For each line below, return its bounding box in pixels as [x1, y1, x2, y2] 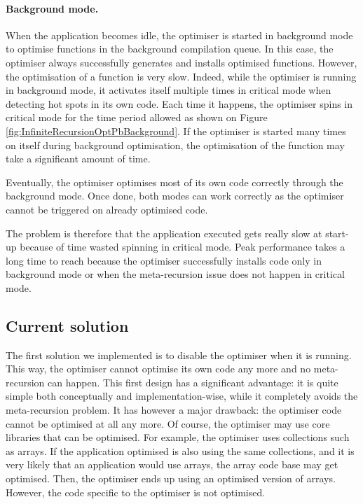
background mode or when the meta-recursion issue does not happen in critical [6, 267, 345, 281]
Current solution [6, 314, 129, 336]
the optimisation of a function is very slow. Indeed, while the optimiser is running [6, 69, 357, 83]
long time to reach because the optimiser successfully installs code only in [6, 253, 322, 267]
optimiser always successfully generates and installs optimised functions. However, [6, 55, 357, 69]
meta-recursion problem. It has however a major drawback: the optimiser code [6, 402, 342, 417]
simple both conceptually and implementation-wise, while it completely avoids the [6, 388, 358, 403]
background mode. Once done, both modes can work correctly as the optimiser [6, 188, 344, 203]
